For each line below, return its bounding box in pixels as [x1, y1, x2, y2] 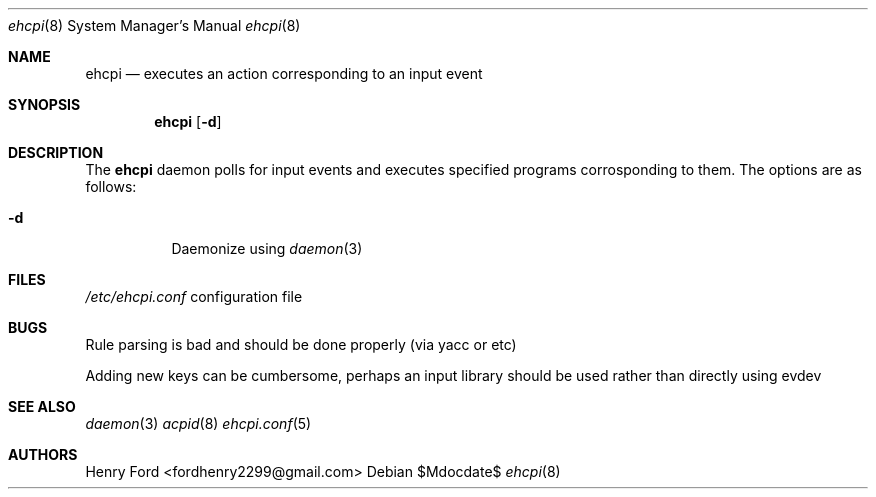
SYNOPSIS [8, 96, 81, 113]
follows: [85, 178, 137, 195]
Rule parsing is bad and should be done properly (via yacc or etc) [85, 336, 517, 353]
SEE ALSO [8, 398, 76, 415]
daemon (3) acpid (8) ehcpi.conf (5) [85, 415, 312, 432]
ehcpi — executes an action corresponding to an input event [85, 65, 483, 82]
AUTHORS [8, 446, 78, 463]
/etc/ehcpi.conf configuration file [85, 288, 303, 305]
